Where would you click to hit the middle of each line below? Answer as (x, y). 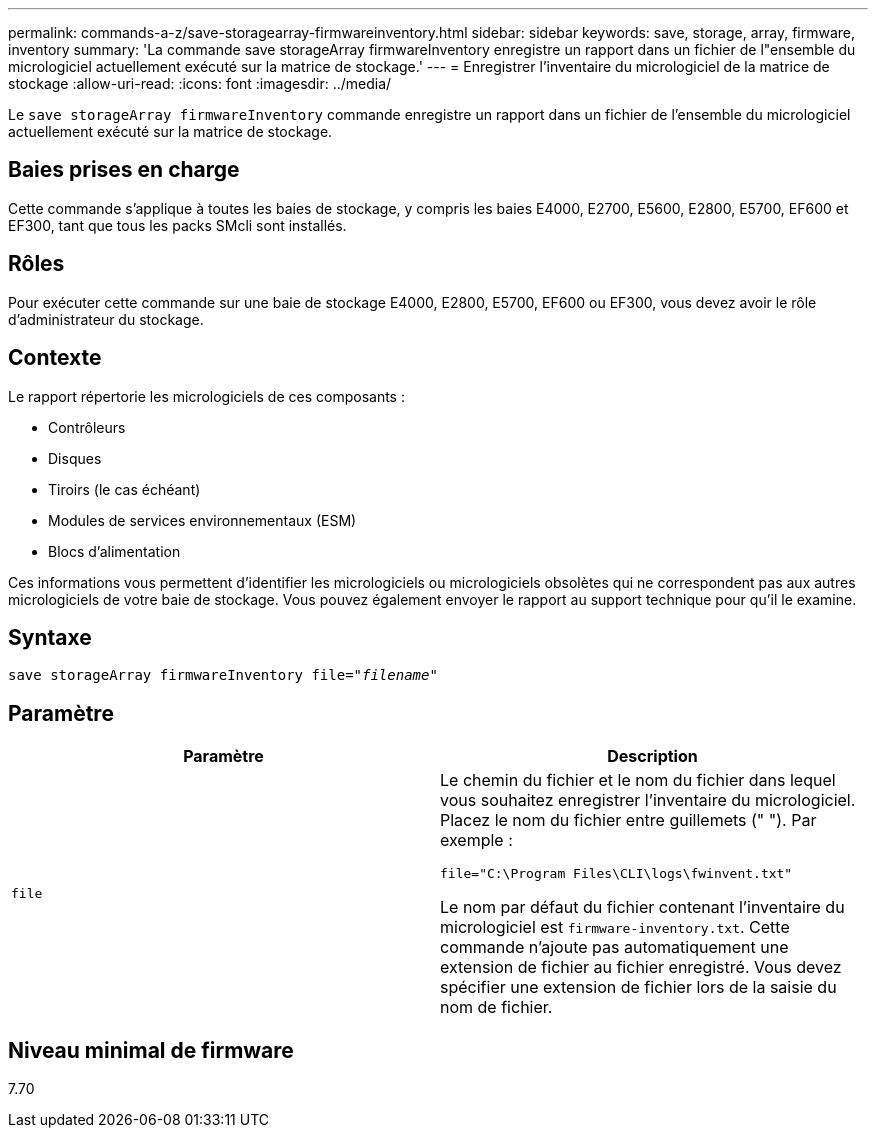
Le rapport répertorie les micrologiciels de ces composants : (206, 396)
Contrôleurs (87, 427)
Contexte (55, 358)
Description (652, 756)
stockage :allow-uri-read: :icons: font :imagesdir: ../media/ (200, 83)
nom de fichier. (496, 1007)
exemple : (476, 840)
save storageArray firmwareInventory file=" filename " (223, 675)
